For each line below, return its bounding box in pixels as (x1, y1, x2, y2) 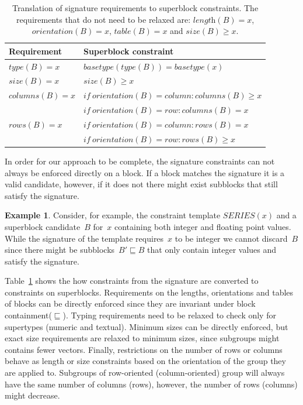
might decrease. (5, 389, 60, 401)
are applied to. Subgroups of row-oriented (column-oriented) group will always (5, 366, 285, 379)
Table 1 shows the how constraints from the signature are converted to (5, 274, 259, 287)
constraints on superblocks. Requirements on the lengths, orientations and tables (5, 286, 294, 298)
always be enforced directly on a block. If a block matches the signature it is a (5, 166, 285, 179)
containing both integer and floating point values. (114, 220, 291, 232)
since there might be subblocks (5, 243, 115, 256)
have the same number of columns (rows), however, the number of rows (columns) (5, 377, 298, 390)
